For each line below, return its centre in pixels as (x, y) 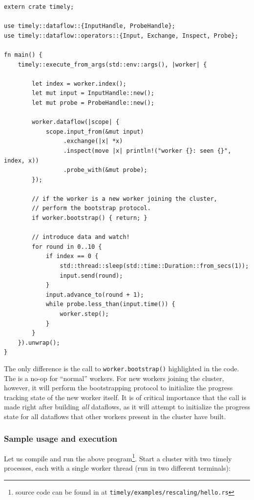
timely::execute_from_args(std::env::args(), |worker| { (112, 64)
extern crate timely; (39, 7)
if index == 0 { (72, 256)
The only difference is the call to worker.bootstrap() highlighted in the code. (122, 368)
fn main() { (23, 55)
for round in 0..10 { (67, 247)
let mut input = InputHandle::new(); (93, 93)
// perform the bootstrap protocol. (91, 208)
